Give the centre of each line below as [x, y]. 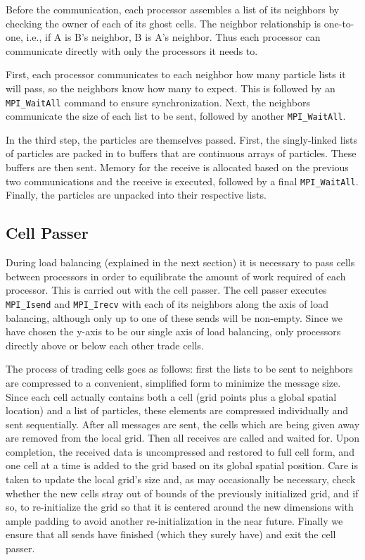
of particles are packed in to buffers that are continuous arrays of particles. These [181, 153]
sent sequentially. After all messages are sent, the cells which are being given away [183, 424]
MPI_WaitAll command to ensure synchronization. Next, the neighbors [158, 102]
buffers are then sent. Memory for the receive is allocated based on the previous [177, 167]
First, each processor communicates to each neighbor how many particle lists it [176, 74]
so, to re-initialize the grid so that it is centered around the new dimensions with [180, 507]
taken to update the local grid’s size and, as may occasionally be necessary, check [181, 479]
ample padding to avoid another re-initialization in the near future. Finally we [174, 520]
